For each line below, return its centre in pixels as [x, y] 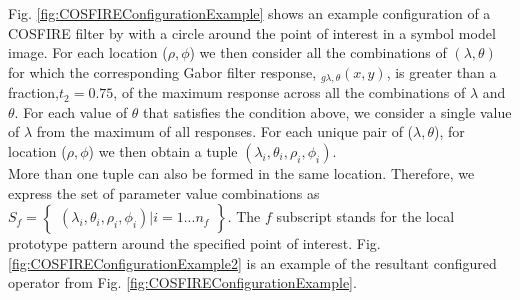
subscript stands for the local [365, 216]
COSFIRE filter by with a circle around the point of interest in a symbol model [252, 32]
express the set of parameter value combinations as [164, 192]
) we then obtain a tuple [163, 151]
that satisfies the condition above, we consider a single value [327, 111]
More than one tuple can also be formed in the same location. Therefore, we [241, 173]
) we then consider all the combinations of [318, 52]
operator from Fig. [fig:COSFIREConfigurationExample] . [182, 282]
